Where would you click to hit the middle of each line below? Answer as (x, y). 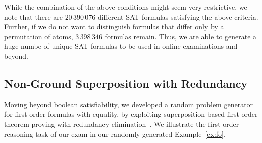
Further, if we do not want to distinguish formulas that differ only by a (114, 26)
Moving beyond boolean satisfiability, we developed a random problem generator (129, 104)
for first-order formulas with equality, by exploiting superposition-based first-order (131, 114)
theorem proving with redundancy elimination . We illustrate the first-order (122, 124)
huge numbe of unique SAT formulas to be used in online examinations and (121, 46)
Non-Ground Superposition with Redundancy (126, 83)
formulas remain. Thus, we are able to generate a (181, 36)
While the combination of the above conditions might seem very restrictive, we (126, 7)
